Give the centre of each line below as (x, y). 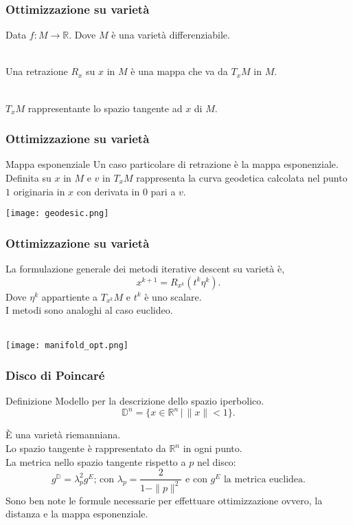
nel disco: (216, 461)
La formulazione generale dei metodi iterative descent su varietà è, (145, 269)
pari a (163, 191)
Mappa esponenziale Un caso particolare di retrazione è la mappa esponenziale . (172, 164)
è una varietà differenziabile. (171, 35)
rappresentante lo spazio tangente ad (105, 108)
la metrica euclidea (263, 479)
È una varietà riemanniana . (63, 435)
